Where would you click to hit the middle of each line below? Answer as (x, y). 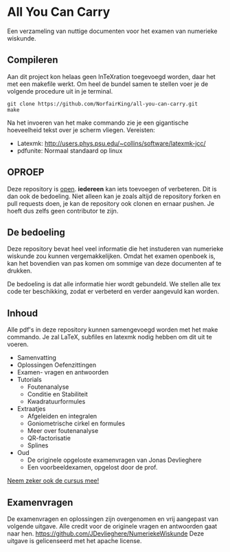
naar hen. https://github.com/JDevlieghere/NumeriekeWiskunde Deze (106, 533)
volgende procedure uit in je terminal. (60, 91)
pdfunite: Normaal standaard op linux (70, 150)
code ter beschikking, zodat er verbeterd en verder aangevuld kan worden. (113, 291)
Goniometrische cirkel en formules (76, 423)
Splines (38, 445)
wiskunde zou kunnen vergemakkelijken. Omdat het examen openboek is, (111, 256)
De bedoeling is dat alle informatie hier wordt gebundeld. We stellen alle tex (114, 284)
